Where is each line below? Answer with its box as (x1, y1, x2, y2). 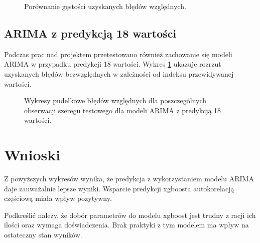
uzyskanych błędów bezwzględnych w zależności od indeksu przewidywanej (4, 68, 234, 79)
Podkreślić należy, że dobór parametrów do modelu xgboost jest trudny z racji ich (4, 209, 256, 220)
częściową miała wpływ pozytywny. (4, 193, 112, 203)
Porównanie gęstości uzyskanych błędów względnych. (24, 1, 186, 11)
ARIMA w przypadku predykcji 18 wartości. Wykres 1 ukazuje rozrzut (4, 59, 221, 69)
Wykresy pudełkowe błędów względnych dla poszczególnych (24, 95, 207, 106)
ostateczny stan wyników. (4, 229, 82, 240)
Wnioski (4, 144, 61, 165)
